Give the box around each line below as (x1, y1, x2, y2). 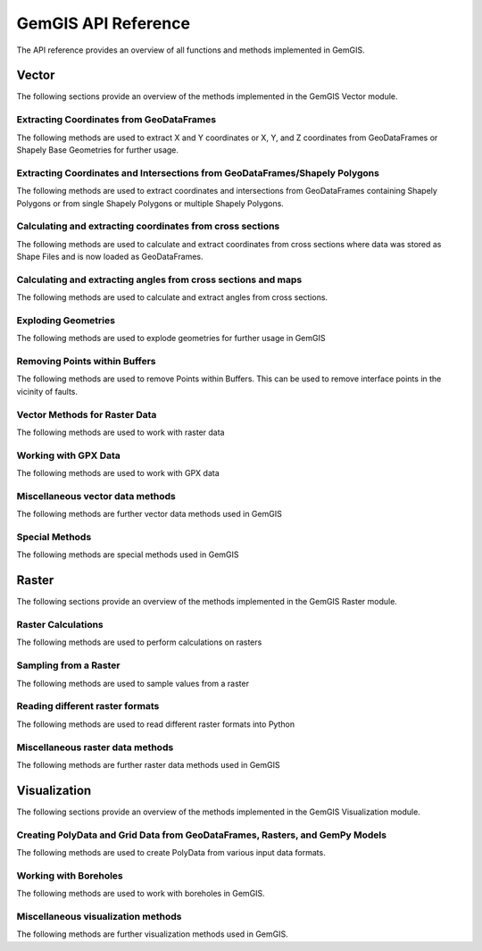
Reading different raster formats (16, 700, 160, 713)
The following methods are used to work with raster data (16, 427, 225, 438)
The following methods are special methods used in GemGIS (16, 549, 240, 560)
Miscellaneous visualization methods (16, 910, 182, 922)
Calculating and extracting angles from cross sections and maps (16, 273, 303, 286)
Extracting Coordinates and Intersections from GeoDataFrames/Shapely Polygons (16, 166, 379, 179)
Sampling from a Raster (16, 659, 120, 672)
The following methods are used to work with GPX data (16, 468, 220, 479)
